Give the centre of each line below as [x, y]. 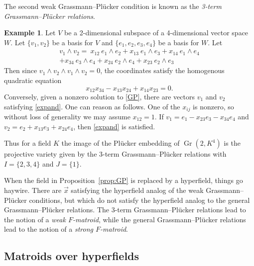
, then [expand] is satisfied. [114, 126]
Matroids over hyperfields [72, 256]
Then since [21, 70]
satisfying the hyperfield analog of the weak [137, 190]
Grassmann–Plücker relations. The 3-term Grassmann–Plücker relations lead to [125, 210]
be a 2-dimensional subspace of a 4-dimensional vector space [156, 33]
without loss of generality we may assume [67, 117]
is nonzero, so [213, 106]
